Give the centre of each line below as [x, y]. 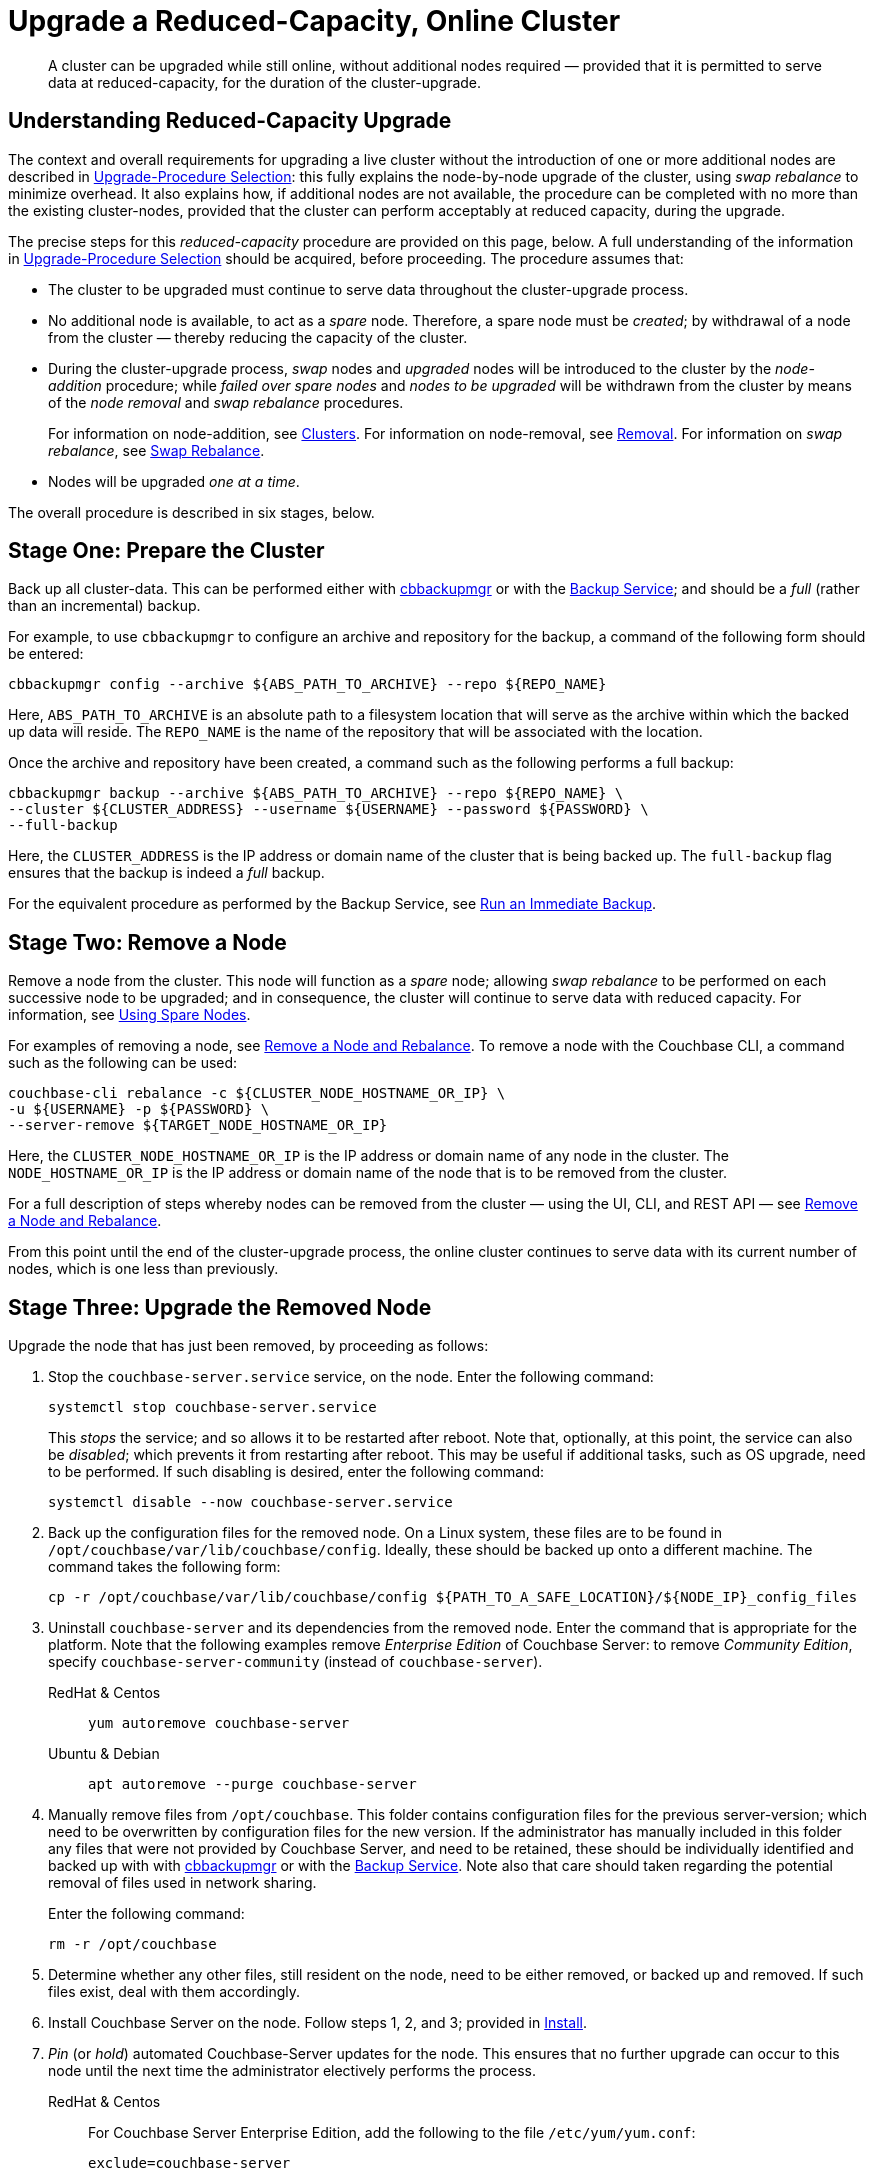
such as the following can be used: [123, 1063]
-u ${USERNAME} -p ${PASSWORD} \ [139, 1109]
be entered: [46, 654]
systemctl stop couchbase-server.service [212, 1407]
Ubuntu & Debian [104, 1754]
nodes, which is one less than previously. [143, 1269]
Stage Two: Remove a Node [147, 942]
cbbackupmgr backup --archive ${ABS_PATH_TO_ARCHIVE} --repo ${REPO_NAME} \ [316, 793]
